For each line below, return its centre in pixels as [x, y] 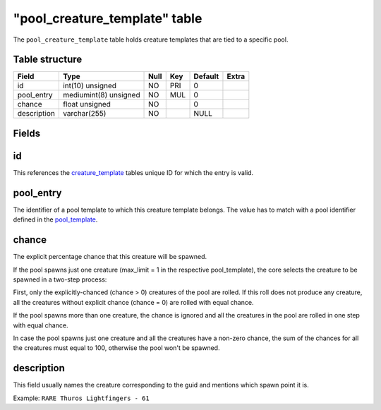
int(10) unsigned [89, 86]
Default [206, 76]
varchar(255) [84, 114]
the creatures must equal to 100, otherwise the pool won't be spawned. [116, 348]
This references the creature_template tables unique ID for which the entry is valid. [133, 172]
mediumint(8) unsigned [101, 95]
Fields [27, 133]
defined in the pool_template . [55, 219]
